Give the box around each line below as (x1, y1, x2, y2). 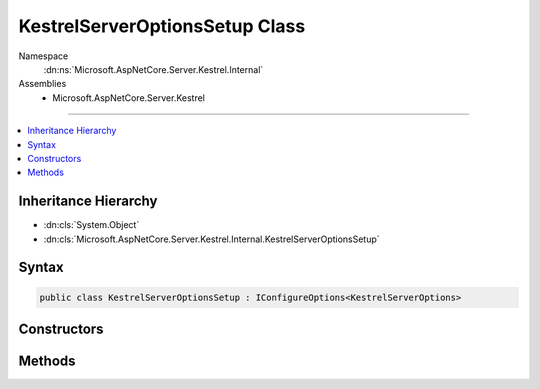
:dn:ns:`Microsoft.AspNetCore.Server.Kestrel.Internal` (43, 63, 264, 75)
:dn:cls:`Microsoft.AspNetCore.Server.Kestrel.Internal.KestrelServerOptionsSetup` (43, 233, 380, 245)
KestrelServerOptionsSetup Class (18, 15, 306, 37)
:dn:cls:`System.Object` (43, 219, 140, 231)
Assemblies (18, 78, 67, 90)
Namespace (18, 50, 69, 62)
